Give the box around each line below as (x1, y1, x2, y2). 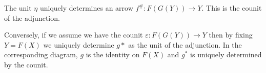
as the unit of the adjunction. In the (128, 39, 242, 50)
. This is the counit (201, 3, 262, 13)
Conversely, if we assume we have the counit (4, 29, 143, 40)
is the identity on (86, 49, 140, 60)
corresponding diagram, (4, 49, 78, 60)
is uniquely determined (190, 49, 262, 60)
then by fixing (209, 29, 253, 40)
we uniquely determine (43, 39, 114, 50)
